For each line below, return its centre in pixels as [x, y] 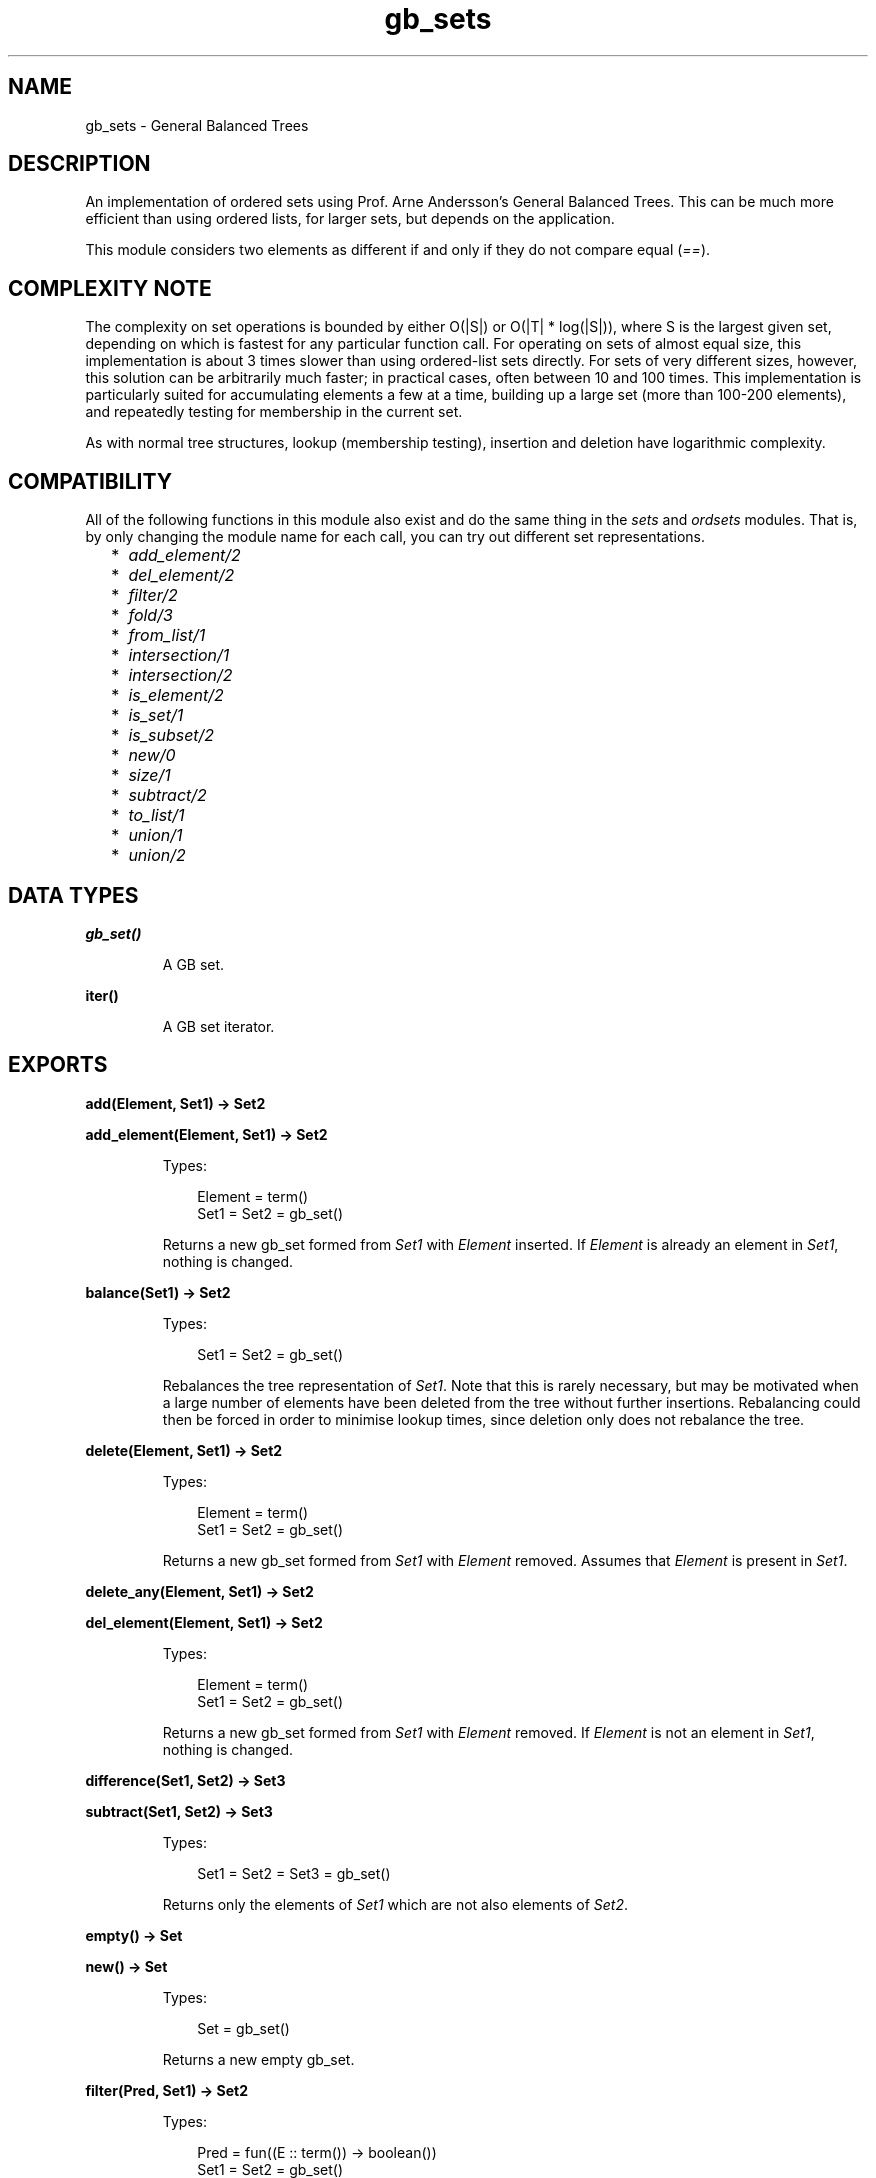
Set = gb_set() [243, 2028]
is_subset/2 [171, 735]
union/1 [155, 835]
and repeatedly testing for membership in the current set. [274, 412]
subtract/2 [167, 795]
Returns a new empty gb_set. [258, 2059]
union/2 [157, 855]
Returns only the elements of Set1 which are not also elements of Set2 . [395, 1904]
